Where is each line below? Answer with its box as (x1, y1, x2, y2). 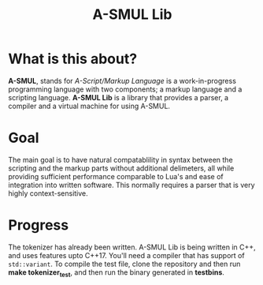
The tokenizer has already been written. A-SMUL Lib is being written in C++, (8, 242, 256, 252)
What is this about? (8, 50, 138, 68)
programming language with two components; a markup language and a (8, 84, 243, 94)
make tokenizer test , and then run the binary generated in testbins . (8, 267, 224, 279)
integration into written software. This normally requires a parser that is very (8, 180, 255, 189)
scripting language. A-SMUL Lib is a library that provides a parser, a (8, 92, 229, 102)
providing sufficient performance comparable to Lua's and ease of (8, 171, 224, 181)
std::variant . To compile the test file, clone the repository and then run (8, 259, 241, 268)
